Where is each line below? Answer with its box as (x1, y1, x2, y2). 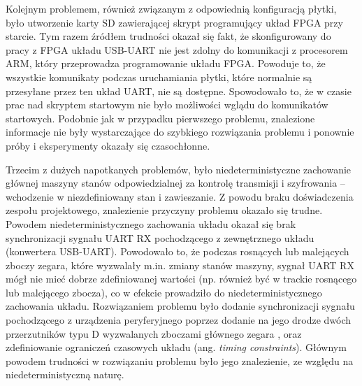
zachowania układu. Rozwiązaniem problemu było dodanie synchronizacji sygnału (6, 299, 355, 313)
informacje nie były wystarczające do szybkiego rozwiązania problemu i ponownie (6, 124, 354, 139)
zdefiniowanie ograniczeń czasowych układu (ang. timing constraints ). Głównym (6, 340, 347, 355)
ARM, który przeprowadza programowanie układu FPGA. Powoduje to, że (6, 56, 326, 71)
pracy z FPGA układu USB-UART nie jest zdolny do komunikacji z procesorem (6, 42, 348, 57)
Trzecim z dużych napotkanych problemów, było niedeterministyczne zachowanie (6, 162, 352, 176)
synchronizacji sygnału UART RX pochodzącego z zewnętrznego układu (6, 230, 314, 245)
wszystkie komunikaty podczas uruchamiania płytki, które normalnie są (6, 69, 312, 84)
